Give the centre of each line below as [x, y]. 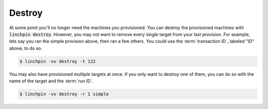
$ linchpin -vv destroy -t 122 [58, 61]
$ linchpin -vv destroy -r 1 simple [64, 94]
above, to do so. [26, 48]
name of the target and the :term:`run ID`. [51, 81]
